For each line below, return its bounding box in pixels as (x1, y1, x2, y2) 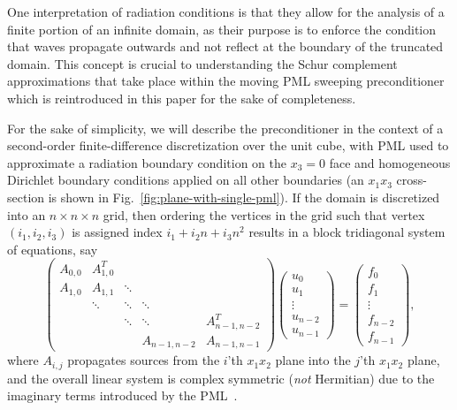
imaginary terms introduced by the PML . (7, 386, 238, 405)
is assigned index (72, 223, 163, 241)
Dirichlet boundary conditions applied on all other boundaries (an (7, 171, 364, 189)
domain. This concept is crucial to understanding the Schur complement (7, 54, 398, 72)
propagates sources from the (67, 351, 220, 369)
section (7, 187, 45, 206)
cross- (396, 171, 428, 189)
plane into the (275, 351, 351, 369)
